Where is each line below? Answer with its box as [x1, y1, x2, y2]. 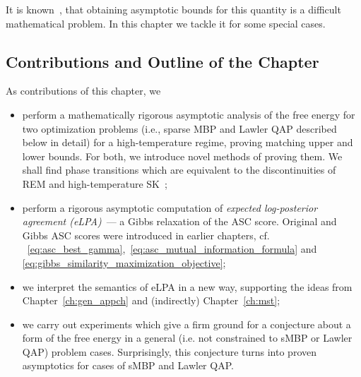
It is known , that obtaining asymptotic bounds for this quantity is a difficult [6, 2, 341, 16]
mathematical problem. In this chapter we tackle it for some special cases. [6, 16, 326, 30]
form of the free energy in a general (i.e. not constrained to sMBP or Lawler [22, 330, 353, 345]
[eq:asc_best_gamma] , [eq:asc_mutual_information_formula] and [27, 241, 317, 256]
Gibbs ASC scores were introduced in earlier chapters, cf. [22, 227, 270, 242]
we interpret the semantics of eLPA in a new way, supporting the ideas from [22, 279, 353, 294]
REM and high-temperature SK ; [22, 176, 167, 191]
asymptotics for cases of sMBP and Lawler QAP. [22, 358, 234, 373]
